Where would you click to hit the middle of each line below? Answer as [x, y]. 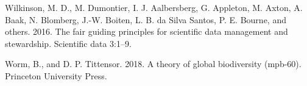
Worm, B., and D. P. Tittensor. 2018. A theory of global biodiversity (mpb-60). [153, 64]
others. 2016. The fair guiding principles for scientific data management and [146, 31]
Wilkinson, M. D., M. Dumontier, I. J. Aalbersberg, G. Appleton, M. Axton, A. [154, 7]
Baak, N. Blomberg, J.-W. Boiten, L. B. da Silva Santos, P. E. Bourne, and [146, 19]
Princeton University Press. [56, 75]
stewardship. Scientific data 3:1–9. [68, 43]
